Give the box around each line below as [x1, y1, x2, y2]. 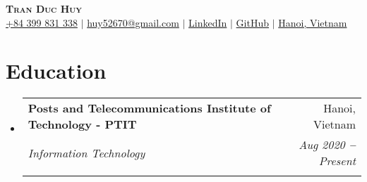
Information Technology [28, 144, 145, 161]
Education [6, 56, 107, 85]
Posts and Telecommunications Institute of [28, 100, 271, 117]
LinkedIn [188, 15, 227, 30]
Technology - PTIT [28, 116, 137, 133]
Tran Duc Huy [6, 1, 82, 15]
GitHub [236, 15, 269, 30]
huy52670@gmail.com [87, 15, 179, 30]
